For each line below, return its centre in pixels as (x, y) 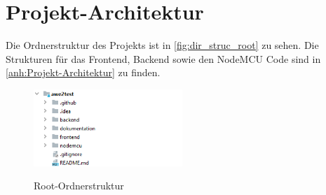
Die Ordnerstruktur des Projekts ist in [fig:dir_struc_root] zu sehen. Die (162, 45)
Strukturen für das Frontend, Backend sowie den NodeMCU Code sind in (163, 58)
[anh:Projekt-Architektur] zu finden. (83, 72)
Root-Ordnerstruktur (79, 186)
